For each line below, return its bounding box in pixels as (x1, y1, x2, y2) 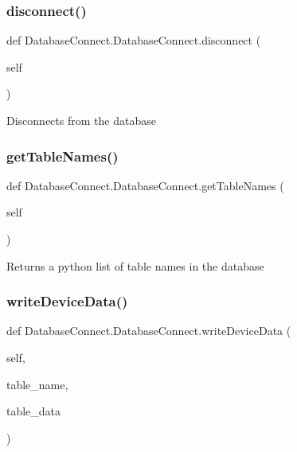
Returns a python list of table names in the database (6, 257, 264, 274)
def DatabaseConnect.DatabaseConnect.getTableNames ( (6, 177, 284, 193)
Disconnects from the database (6, 112, 156, 128)
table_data (6, 403, 61, 419)
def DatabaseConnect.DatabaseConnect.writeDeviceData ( (6, 322, 291, 339)
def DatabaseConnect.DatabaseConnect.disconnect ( (6, 32, 261, 49)
